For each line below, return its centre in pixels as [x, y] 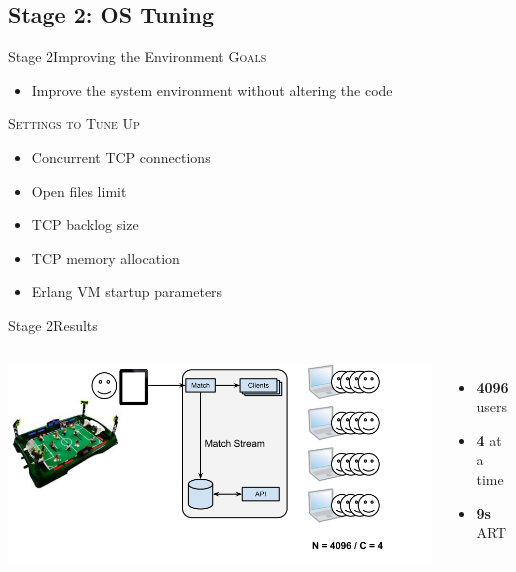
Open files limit [79, 190]
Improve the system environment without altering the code [212, 89]
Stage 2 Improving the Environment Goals [137, 56]
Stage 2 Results [53, 324]
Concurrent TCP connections [121, 156]
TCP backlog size [85, 224]
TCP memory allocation [105, 257]
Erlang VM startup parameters [127, 291]
